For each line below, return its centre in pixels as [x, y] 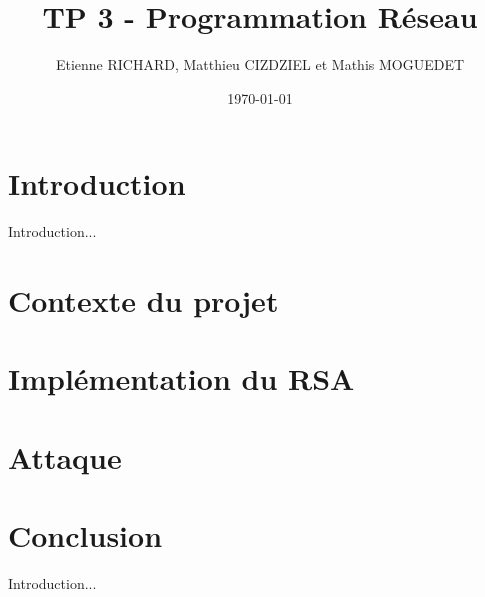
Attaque [65, 456]
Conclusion [85, 535]
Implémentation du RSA [181, 378]
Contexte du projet [143, 300]
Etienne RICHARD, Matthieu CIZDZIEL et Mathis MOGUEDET [260, 64]
